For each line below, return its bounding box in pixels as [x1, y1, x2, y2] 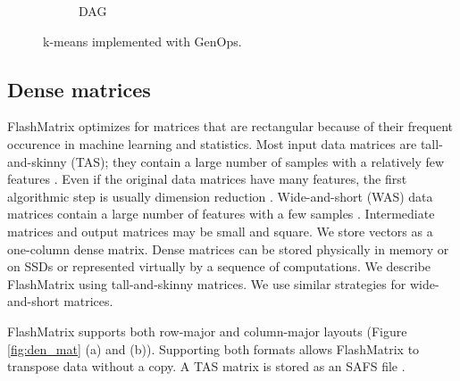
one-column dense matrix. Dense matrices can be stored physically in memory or [7, 239, 449, 258]
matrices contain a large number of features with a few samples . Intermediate [7, 204, 435, 223]
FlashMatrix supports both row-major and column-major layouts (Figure [7, 321, 407, 340]
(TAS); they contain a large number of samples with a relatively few [71, 152, 445, 170]
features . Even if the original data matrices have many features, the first [7, 170, 407, 188]
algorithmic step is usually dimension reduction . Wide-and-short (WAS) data [7, 186, 433, 205]
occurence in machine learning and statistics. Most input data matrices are [7, 134, 417, 153]
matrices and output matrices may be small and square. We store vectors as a [7, 221, 433, 240]
